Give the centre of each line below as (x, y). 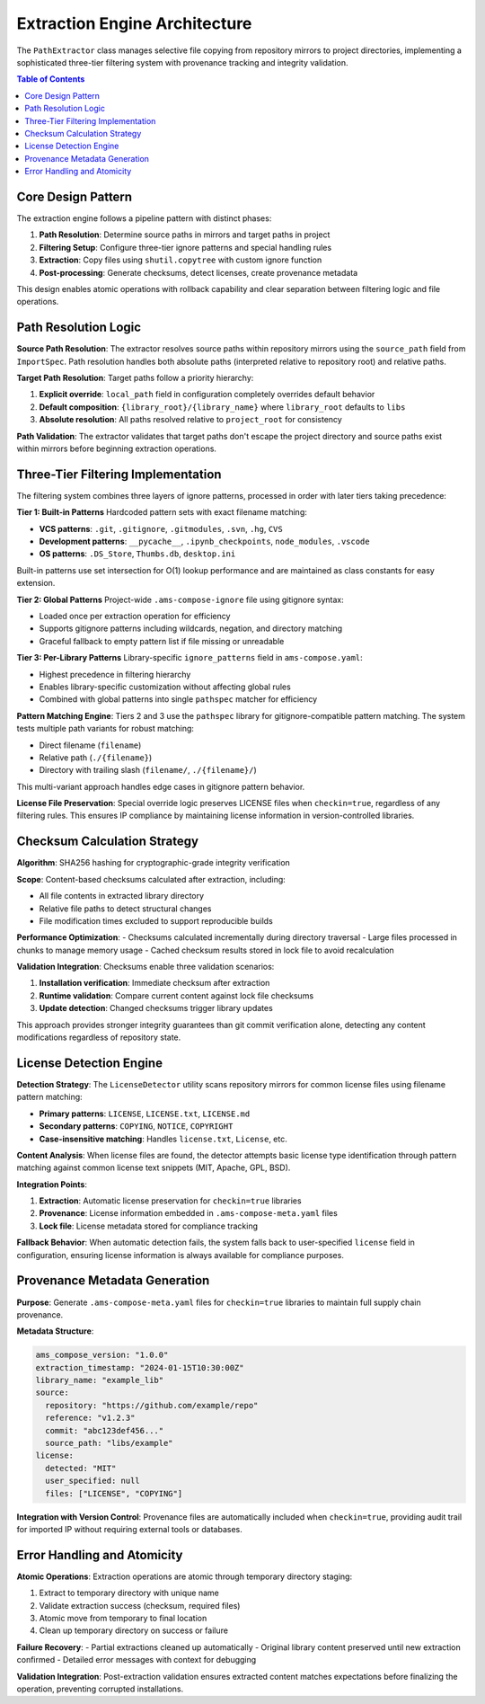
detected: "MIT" (81, 1468)
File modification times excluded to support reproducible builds (156, 920)
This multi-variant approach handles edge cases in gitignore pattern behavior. (161, 786)
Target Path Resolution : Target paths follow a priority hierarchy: (135, 378)
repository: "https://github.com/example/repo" (152, 1405)
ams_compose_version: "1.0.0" (102, 1355)
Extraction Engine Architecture (134, 23)
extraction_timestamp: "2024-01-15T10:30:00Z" (140, 1367)
